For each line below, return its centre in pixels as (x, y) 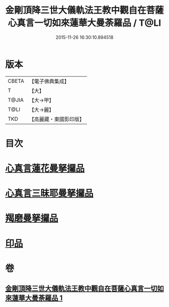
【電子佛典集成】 (49, 81)
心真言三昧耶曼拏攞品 (50, 194)
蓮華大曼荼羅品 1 (37, 298)
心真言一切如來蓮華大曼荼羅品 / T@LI (84, 23)
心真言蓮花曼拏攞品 (45, 168)
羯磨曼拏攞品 (32, 218)
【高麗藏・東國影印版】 (57, 119)
